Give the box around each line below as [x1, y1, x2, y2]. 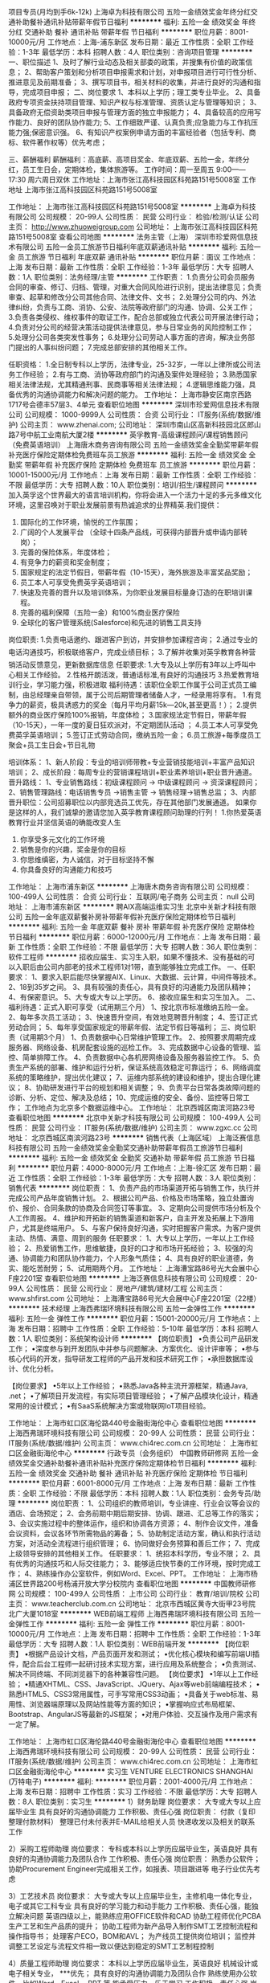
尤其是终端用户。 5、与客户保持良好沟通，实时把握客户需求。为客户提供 [22, 1224, 261, 1233]
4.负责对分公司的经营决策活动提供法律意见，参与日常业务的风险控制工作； [8, 322, 255, 332]
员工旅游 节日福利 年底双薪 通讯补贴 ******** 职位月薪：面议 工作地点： [17, 252, 259, 261]
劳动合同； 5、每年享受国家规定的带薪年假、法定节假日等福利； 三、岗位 [8, 1023, 249, 1032]
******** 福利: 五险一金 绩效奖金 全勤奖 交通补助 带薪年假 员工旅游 [8, 1153, 232, 1163]
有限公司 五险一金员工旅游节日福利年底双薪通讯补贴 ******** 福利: [14, 242, 239, 251]
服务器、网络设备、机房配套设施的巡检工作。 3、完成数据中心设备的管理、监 [8, 1043, 261, 1052]
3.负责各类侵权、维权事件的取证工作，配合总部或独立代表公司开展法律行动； [8, 313, 261, 321]
